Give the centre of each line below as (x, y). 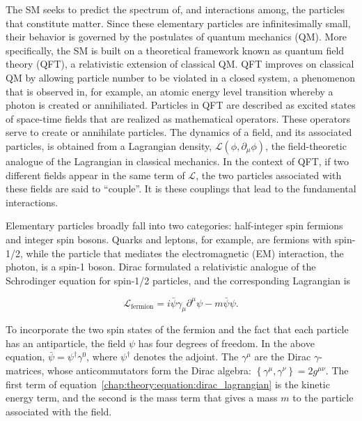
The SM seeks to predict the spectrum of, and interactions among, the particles (175, 9)
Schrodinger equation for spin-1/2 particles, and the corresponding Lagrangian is (178, 280)
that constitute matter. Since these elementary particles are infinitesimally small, (178, 23)
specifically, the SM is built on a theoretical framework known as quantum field (175, 50)
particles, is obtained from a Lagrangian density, (109, 145)
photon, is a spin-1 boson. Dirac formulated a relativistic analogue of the (161, 267)
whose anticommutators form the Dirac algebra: (149, 370)
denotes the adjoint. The (186, 357)
